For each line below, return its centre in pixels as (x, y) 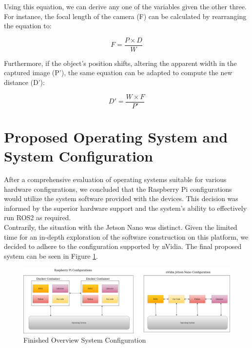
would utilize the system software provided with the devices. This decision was (121, 198)
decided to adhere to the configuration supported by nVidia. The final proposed (123, 246)
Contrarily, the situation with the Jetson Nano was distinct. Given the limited (121, 227)
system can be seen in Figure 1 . (51, 256)
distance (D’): (24, 82)
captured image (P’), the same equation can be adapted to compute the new (118, 72)
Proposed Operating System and (116, 136)
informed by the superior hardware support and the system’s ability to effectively (126, 208)
